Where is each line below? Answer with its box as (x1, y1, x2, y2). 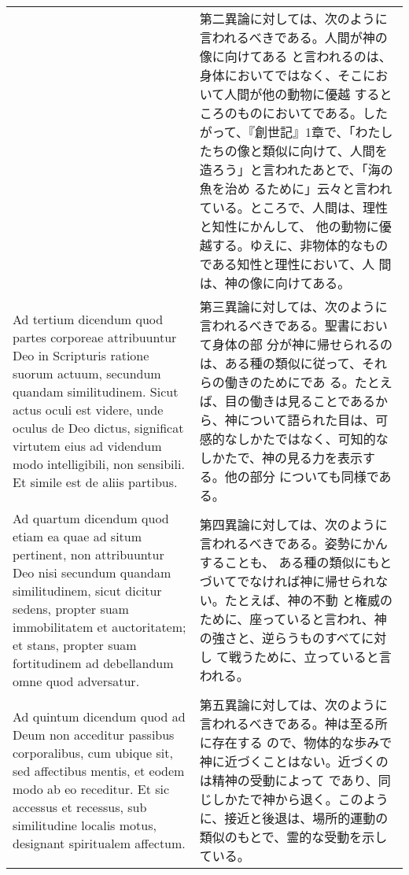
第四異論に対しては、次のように (199, 515, 388, 533)
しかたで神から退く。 (212, 790, 338, 808)
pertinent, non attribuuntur (13, 545, 164, 563)
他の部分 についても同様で (224, 467, 379, 485)
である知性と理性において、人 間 (199, 255, 392, 273)
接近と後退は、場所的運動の (224, 809, 389, 827)
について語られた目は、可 (237, 411, 389, 429)
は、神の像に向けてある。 (199, 274, 351, 292)
